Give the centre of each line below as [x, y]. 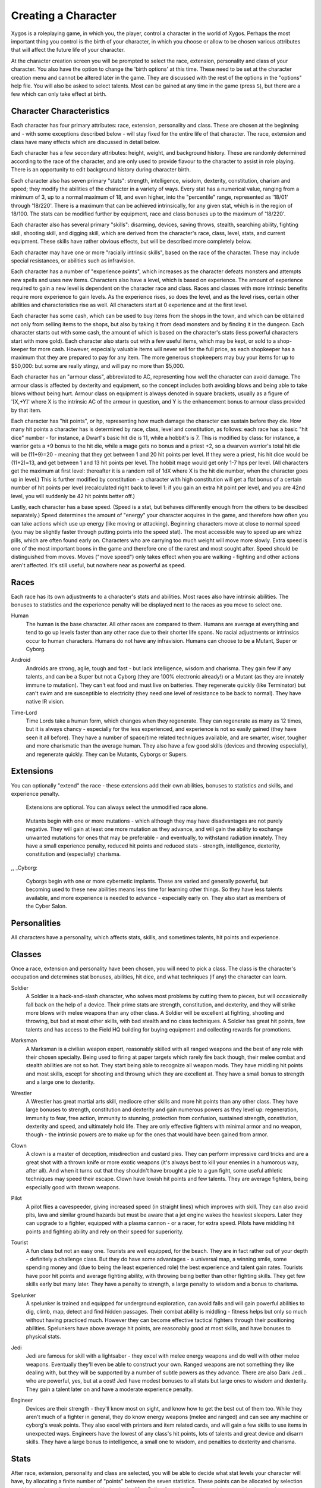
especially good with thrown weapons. [73, 1187]
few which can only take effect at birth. [59, 94]
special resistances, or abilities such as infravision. [73, 261]
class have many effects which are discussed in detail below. [86, 142]
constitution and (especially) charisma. [73, 854]
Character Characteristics [60, 111]
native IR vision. [45, 702]
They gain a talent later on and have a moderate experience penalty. [109, 1389]
